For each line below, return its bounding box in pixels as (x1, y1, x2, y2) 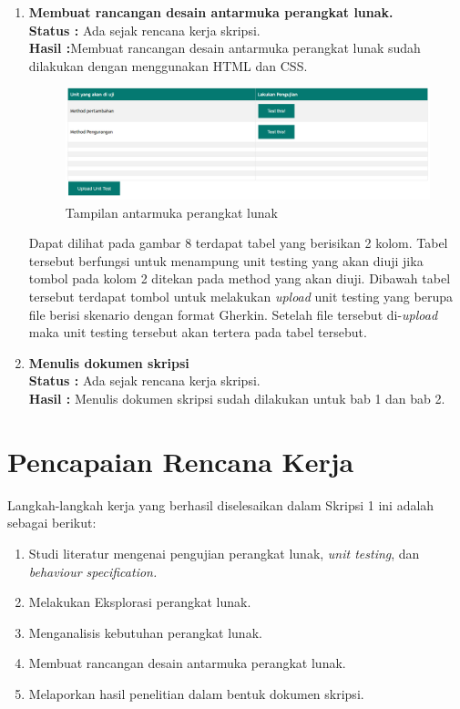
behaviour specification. (28, 561, 158, 581)
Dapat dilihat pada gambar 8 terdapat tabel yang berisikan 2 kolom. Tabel (28, 233, 448, 252)
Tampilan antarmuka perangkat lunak (65, 202, 278, 221)
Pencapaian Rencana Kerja (7, 442, 354, 479)
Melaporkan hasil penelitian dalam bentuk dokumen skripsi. (28, 683, 364, 703)
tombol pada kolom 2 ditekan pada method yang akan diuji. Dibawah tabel (28, 269, 451, 288)
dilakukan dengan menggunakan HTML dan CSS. (28, 56, 308, 75)
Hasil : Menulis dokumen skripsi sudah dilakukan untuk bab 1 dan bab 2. (28, 389, 445, 408)
